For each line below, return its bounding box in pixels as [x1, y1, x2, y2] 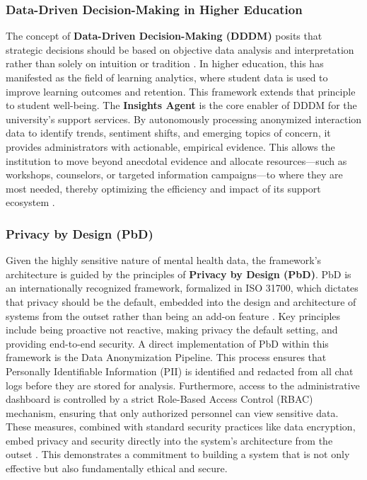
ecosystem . [6, 195, 55, 210]
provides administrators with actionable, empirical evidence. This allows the [6, 139, 335, 154]
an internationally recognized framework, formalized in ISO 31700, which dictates [6, 280, 359, 295]
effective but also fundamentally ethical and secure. [6, 461, 228, 476]
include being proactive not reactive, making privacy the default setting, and [6, 322, 338, 337]
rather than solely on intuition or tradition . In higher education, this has [6, 56, 324, 71]
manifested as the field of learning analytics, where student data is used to [6, 70, 328, 84]
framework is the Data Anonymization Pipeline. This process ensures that [6, 350, 327, 365]
